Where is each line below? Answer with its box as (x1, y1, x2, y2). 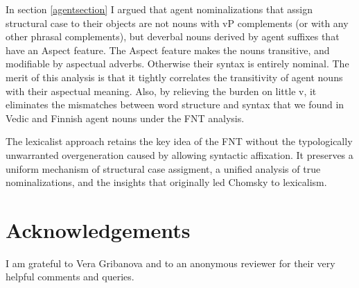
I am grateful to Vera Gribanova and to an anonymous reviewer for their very (6, 255, 335, 270)
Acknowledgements (6, 215, 191, 244)
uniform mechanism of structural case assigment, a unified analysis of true (6, 161, 321, 176)
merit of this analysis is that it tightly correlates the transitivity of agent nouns (6, 69, 343, 84)
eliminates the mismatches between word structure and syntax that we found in (6, 97, 344, 112)
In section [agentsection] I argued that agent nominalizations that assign (6, 2, 313, 16)
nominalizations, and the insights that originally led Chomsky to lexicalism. (6, 175, 327, 189)
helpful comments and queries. (6, 269, 134, 284)
